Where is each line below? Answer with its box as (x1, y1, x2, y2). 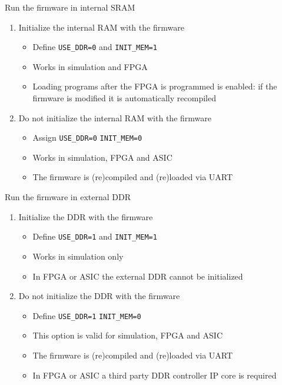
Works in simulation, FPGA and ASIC (32, 151, 172, 163)
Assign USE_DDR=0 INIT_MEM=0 (32, 131, 142, 144)
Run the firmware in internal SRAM (5, 1, 135, 13)
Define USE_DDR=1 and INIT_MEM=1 (32, 230, 157, 243)
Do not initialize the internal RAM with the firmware (18, 111, 211, 124)
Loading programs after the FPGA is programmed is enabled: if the (32, 80, 277, 92)
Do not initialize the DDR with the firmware (18, 290, 180, 302)
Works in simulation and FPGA (32, 60, 148, 72)
